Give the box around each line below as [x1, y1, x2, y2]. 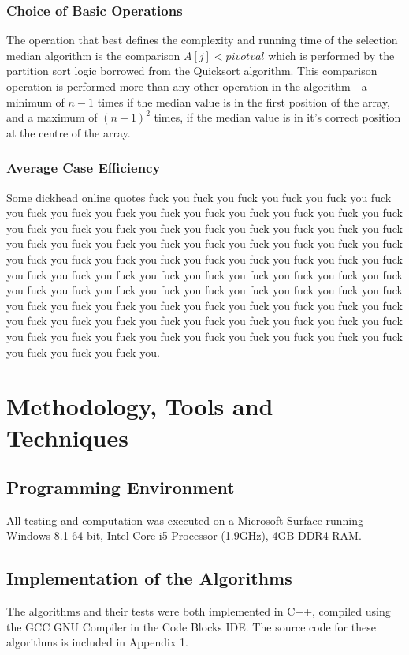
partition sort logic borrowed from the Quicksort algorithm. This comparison [6, 62, 377, 79]
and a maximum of [6, 109, 98, 125]
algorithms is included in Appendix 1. [6, 634, 188, 650]
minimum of [6, 93, 65, 110]
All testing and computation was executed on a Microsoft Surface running [6, 511, 364, 528]
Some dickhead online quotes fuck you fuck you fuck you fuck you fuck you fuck [6, 189, 392, 205]
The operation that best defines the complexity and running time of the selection [6, 32, 398, 48]
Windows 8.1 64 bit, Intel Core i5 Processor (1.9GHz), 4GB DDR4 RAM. [6, 527, 362, 544]
